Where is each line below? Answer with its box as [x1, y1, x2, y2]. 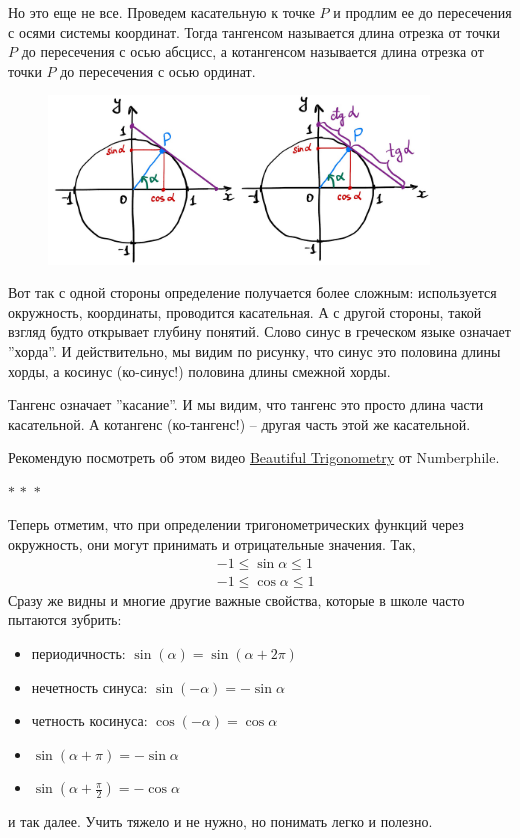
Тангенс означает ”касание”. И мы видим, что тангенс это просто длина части [8, 394, 484, 415]
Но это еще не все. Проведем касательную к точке [8, 2, 315, 22]
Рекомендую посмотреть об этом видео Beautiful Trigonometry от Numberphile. [8, 447, 500, 468]
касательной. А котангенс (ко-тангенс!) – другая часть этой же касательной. [8, 413, 471, 434]
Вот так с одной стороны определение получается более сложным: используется [8, 282, 497, 303]
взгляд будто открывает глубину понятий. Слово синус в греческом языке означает [8, 321, 511, 342]
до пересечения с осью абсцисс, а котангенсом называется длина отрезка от [21, 41, 484, 62]
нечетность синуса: [31, 676, 148, 697]
